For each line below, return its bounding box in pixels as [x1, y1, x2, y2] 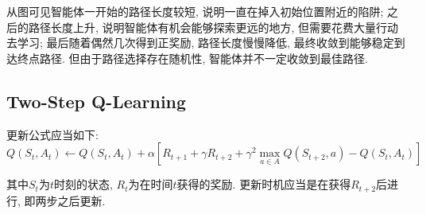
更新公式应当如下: [6, 126, 99, 142]
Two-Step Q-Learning [6, 88, 187, 113]
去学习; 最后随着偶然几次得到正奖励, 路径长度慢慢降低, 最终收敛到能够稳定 [6, 34, 394, 51]
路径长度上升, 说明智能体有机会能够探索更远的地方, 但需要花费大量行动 [28, 18, 399, 35]
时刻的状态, [53, 176, 113, 193]
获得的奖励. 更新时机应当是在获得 [176, 176, 351, 193]
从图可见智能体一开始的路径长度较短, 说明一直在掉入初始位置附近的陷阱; [6, 3, 384, 19]
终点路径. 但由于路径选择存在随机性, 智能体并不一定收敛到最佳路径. [17, 49, 368, 66]
